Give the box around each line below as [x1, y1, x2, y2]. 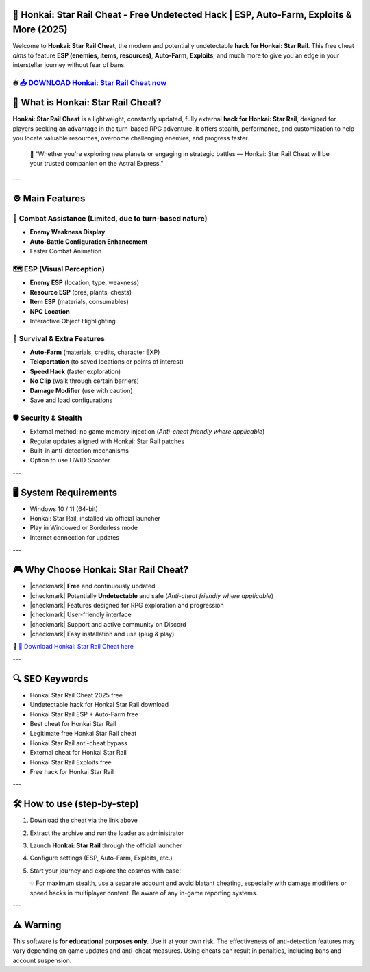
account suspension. [12, 956, 72, 964]
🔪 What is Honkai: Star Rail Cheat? [12, 97, 162, 109]
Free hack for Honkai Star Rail [29, 767, 114, 775]
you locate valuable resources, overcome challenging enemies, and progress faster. [12, 134, 249, 142]
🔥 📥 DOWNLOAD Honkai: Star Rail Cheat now [12, 77, 167, 87]
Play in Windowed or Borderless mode [29, 524, 138, 532]
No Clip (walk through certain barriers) [29, 377, 140, 385]
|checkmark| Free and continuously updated [29, 582, 156, 590]
